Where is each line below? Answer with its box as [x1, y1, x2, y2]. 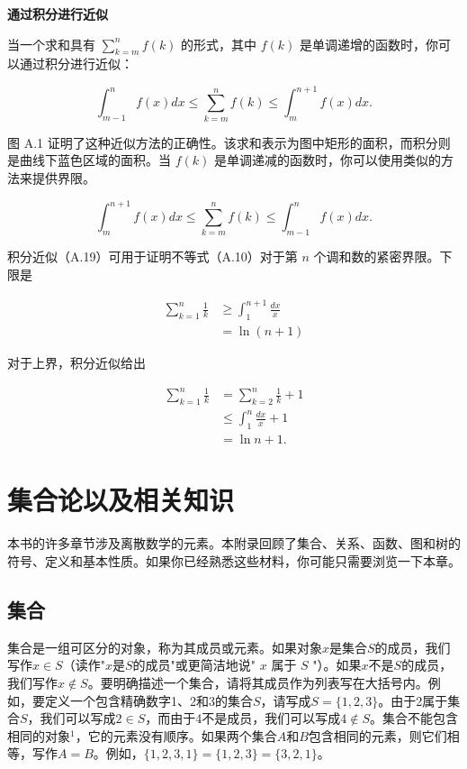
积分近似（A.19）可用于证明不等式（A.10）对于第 [7, 247, 298, 266]
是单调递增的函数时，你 [300, 34, 439, 53]
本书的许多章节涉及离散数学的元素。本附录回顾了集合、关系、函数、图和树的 [7, 534, 461, 553]
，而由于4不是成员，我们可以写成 [145, 709, 341, 728]
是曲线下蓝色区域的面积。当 [7, 151, 171, 169]
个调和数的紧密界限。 [313, 247, 440, 266]
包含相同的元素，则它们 [308, 726, 447, 745]
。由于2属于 [378, 691, 448, 709]
